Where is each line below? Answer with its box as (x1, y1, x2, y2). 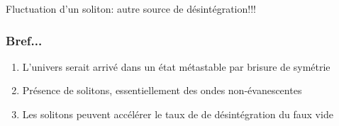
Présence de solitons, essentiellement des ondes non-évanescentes (22, 83, 302, 98)
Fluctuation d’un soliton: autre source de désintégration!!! (6, 1, 256, 16)
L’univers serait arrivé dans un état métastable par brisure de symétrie (22, 59, 330, 74)
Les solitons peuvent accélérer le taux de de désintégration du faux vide (22, 107, 333, 121)
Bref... (6, 31, 43, 49)
